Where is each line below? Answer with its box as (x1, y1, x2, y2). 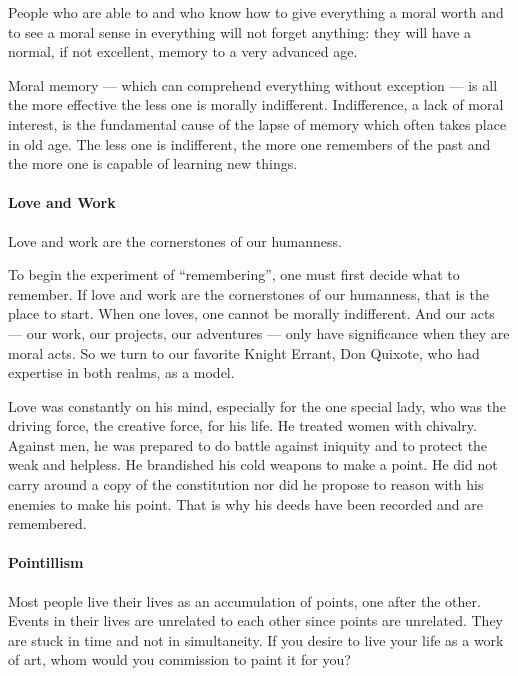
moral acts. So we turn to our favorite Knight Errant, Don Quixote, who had (8, 342, 480, 363)
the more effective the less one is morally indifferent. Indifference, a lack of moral (8, 94, 504, 115)
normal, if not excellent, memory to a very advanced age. (8, 41, 358, 62)
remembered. (8, 513, 87, 534)
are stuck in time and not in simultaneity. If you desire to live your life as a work (8, 629, 504, 650)
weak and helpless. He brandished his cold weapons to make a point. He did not (8, 454, 498, 475)
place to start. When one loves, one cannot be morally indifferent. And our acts (8, 303, 495, 324)
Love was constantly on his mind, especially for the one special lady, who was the (8, 395, 507, 416)
